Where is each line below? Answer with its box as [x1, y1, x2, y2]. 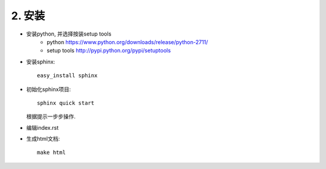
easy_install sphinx [37, 72, 98, 79]
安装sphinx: [26, 58, 56, 65]
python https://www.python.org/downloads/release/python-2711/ [46, 38, 208, 45]
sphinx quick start [37, 100, 95, 106]
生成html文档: [26, 135, 60, 142]
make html [37, 149, 66, 156]
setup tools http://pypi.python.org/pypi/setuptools [46, 47, 171, 54]
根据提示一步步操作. [26, 113, 76, 120]
